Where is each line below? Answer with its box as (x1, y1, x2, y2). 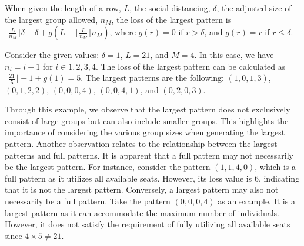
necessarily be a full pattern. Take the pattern (5, 195, 171, 207)
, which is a (255, 160, 296, 173)
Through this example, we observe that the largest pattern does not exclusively (5, 103, 290, 115)
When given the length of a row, (5, 2, 121, 13)
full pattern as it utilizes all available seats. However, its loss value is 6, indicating (5, 172, 300, 184)
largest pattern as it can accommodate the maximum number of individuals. (5, 206, 280, 218)
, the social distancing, (129, 2, 211, 13)
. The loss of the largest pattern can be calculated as (95, 60, 286, 72)
